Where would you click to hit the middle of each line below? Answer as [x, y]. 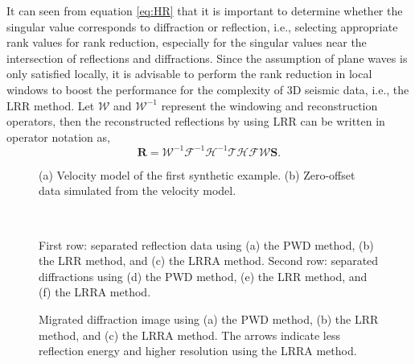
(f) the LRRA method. [95, 292]
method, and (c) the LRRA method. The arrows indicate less [189, 335]
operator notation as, [58, 136]
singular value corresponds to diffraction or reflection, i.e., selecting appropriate [202, 26]
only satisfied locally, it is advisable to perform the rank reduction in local [189, 74]
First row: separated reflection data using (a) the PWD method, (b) [206, 244]
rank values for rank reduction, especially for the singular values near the [187, 42]
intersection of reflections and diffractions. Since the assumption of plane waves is [207, 58]
